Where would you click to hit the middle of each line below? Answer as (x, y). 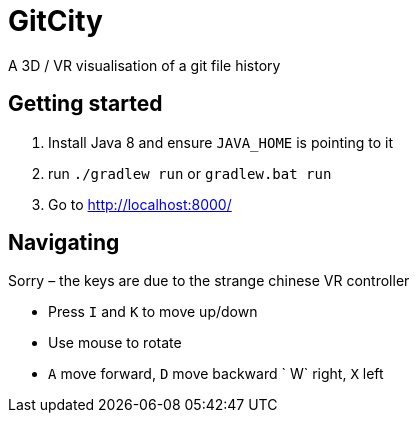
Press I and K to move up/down (153, 312)
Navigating (64, 243)
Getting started (85, 104)
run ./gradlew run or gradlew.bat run (190, 173)
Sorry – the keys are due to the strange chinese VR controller (209, 281)
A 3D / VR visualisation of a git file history (144, 65)
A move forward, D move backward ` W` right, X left (216, 374)
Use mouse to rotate (115, 343)
